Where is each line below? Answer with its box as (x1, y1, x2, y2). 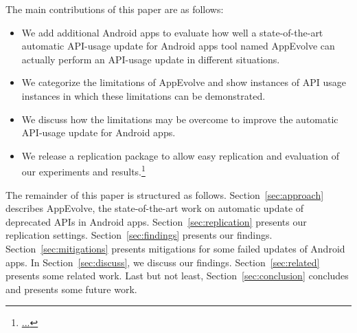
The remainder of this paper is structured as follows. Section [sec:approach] (5, 187, 324, 202)
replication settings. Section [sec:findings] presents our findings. (5, 228, 273, 242)
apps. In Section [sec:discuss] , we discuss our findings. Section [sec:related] (5, 255, 320, 269)
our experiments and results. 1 (21, 162, 146, 178)
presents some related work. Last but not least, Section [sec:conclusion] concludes (5, 268, 349, 283)
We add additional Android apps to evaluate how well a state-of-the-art (21, 25, 323, 39)
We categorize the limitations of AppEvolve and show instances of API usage (21, 75, 346, 89)
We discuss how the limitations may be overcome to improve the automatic (21, 111, 338, 126)
